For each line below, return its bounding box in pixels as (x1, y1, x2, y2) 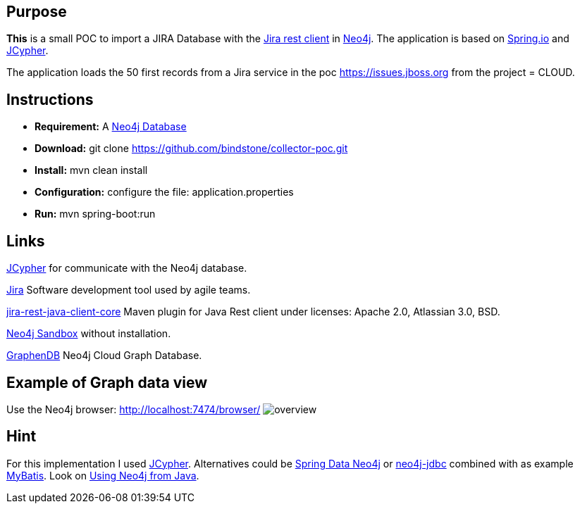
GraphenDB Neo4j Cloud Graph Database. (6, 349, 202, 362)
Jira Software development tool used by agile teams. (6, 284, 251, 296)
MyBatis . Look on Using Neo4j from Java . (6, 469, 199, 482)
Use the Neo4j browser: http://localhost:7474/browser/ (6, 403, 261, 415)
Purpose (6, 3, 67, 20)
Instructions (6, 90, 94, 108)
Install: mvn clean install (35, 164, 148, 177)
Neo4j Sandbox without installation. (6, 327, 171, 340)
